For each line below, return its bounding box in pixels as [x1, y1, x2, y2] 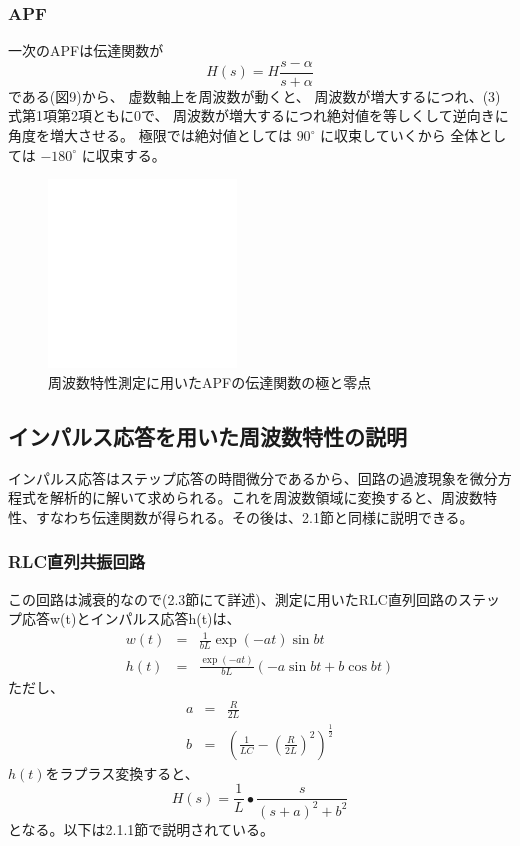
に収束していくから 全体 [320, 125, 479, 146]
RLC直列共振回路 [8, 549, 146, 574]
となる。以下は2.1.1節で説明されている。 [8, 818, 274, 839]
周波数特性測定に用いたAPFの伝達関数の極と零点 [48, 371, 372, 392]
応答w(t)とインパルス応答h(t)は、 [21, 608, 241, 629]
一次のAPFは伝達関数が [8, 40, 164, 61]
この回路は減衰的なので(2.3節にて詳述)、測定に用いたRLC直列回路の [8, 588, 458, 609]
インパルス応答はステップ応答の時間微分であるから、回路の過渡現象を [8, 467, 470, 488]
